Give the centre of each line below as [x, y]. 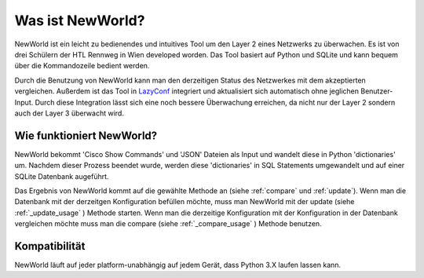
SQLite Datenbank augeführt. [62, 176]
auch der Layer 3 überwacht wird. [69, 113]
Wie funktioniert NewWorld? [86, 135]
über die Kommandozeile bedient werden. [82, 66]
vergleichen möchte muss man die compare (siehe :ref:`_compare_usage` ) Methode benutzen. [168, 224]
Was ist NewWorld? [80, 20]
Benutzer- [376, 91]
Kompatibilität [50, 246]
